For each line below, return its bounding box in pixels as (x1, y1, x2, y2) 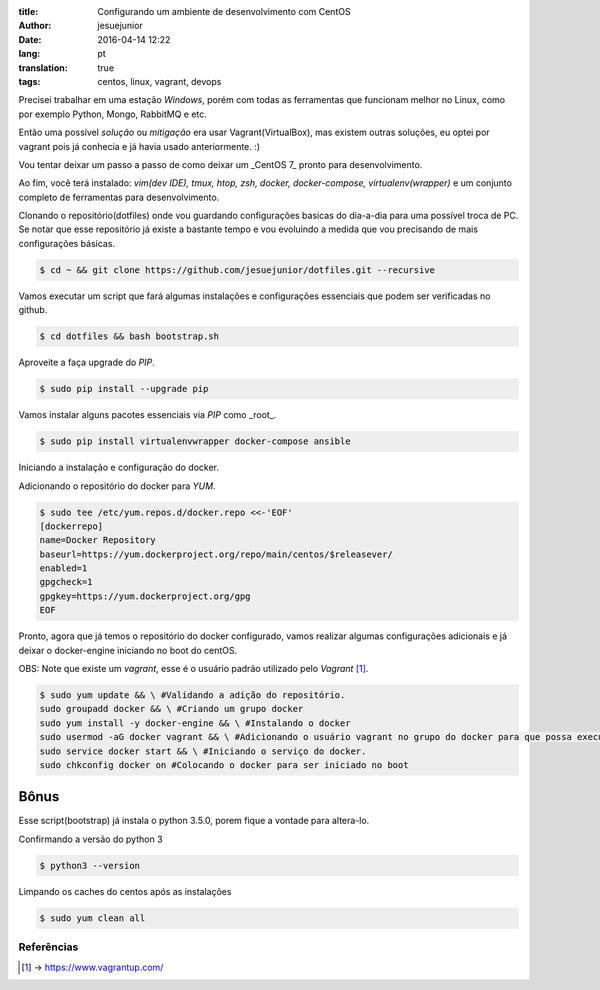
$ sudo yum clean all (39, 912, 146, 924)
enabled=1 (39, 563, 88, 574)
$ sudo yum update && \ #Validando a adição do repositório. (39, 689, 346, 700)
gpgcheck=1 (39, 576, 93, 588)
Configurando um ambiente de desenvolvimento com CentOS (97, 6, 351, 17)
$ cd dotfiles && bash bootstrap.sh (39, 331, 220, 342)
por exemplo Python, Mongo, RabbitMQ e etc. (18, 108, 207, 120)
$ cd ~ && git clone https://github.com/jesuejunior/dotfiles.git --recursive (39, 264, 435, 275)
